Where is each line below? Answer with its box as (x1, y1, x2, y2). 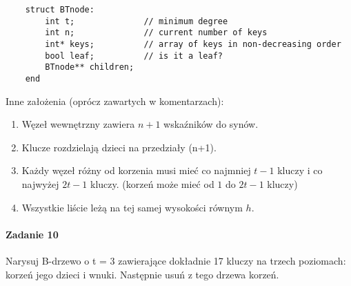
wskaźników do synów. (163, 117, 259, 131)
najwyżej (21, 176, 59, 191)
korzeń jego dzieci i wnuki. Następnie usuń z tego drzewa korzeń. (6, 267, 279, 281)
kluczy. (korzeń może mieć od (90, 176, 214, 191)
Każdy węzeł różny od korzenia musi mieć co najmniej (21, 163, 251, 178)
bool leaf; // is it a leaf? (45, 50, 223, 61)
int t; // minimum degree (45, 16, 228, 26)
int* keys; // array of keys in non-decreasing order (45, 39, 341, 49)
